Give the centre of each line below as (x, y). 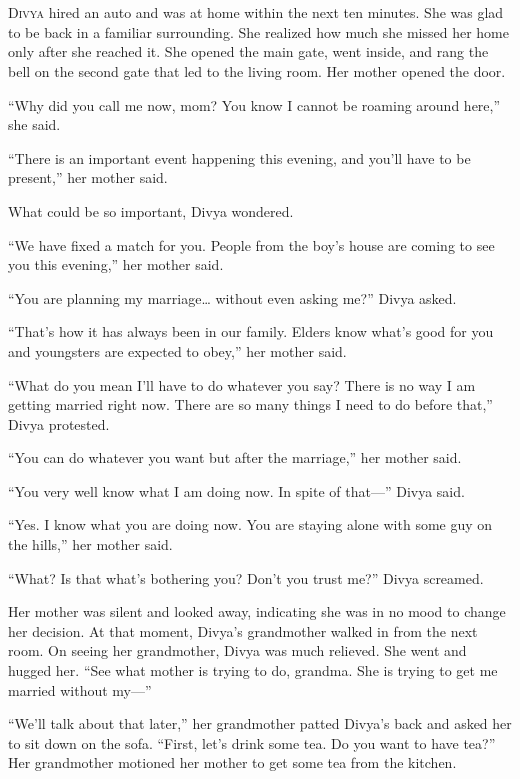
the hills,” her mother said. (90, 544)
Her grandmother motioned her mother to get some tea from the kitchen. (232, 762)
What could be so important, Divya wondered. (151, 210)
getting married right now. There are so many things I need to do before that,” (250, 404)
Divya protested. (59, 423)
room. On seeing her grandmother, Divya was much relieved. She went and (237, 650)
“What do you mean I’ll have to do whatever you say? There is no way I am (242, 384)
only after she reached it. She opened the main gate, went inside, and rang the (248, 51)
